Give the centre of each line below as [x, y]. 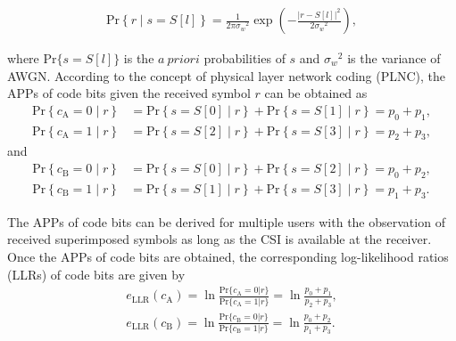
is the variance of [394, 58]
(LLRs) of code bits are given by [96, 274]
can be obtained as [316, 93]
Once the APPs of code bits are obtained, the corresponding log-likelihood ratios [228, 256]
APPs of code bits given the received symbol [129, 93]
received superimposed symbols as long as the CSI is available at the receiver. [220, 239]
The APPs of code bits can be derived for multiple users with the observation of [226, 221]
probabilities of [245, 58]
